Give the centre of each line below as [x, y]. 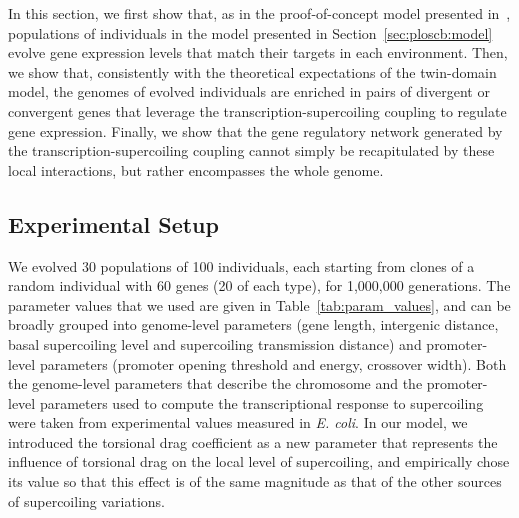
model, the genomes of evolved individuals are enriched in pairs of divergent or [249, 91]
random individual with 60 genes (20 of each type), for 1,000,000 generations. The [259, 285]
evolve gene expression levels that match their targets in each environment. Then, [258, 52]
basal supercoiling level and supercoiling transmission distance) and [215, 343]
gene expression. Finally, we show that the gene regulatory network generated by [255, 130]
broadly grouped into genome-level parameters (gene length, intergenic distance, [253, 324]
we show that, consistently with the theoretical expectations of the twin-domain [252, 71]
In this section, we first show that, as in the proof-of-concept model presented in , [259, 13]
